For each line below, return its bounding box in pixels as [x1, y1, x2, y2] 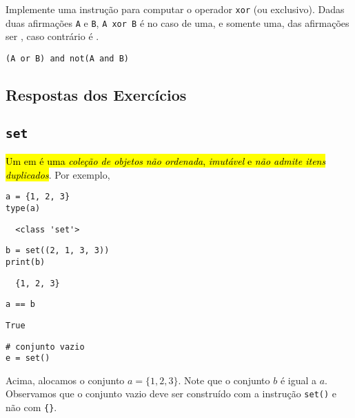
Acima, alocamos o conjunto [6, 372, 125, 387]
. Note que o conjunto [178, 372, 270, 387]
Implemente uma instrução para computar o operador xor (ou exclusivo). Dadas [6, 2, 345, 16]
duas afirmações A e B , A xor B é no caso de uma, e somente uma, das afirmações [6, 15, 349, 30]
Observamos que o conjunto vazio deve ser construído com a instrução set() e [6, 386, 337, 401]
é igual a [280, 372, 317, 387]
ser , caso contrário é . [6, 29, 99, 43]
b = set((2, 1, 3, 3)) [6, 246, 110, 256]
